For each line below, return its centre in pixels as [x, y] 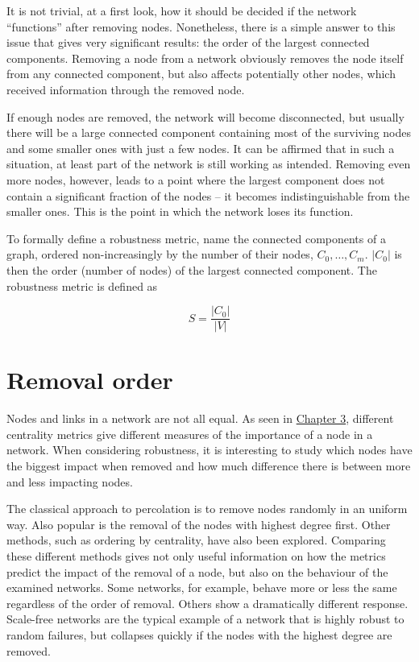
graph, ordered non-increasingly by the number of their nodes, [160, 254]
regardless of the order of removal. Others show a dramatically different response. [207, 603]
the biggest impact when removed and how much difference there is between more [209, 466]
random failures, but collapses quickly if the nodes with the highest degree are [199, 635]
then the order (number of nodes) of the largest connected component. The [192, 269]
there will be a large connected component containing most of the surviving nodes [209, 132]
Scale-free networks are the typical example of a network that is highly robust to [205, 619]
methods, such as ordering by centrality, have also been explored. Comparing [196, 540]
